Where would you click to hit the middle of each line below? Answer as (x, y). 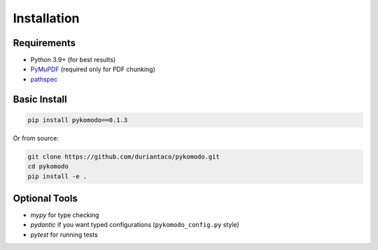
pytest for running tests (64, 235)
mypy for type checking (65, 215)
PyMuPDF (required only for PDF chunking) (93, 69)
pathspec (44, 79)
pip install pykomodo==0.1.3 (78, 120)
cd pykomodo (48, 167)
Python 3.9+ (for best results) (73, 60)
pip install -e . (57, 176)
